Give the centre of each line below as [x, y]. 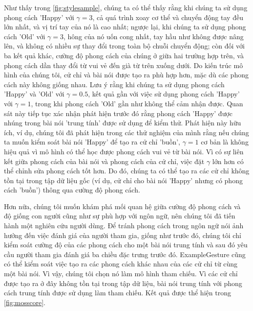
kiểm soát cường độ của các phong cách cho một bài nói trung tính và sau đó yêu [126, 245]
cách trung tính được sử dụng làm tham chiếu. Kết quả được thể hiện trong [117, 293]
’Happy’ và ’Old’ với [34, 94]
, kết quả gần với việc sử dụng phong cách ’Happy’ [164, 94]
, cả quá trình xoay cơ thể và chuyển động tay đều [168, 17]
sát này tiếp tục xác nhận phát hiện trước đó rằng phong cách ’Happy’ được [118, 113]
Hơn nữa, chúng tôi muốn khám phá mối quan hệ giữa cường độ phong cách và [122, 206]
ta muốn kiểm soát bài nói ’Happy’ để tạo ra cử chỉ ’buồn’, [92, 142]
